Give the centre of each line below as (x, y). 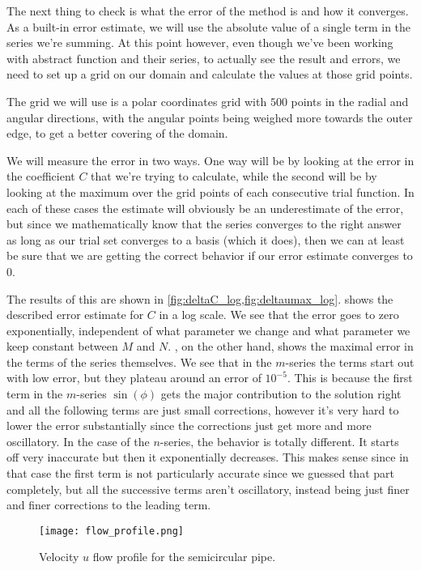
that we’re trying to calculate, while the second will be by (234, 176)
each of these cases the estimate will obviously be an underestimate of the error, (205, 208)
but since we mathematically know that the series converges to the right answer (204, 224)
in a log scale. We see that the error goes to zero (279, 315)
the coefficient (41, 176)
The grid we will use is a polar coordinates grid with (137, 101)
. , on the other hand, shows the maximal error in (291, 346)
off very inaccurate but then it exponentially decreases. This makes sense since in (208, 457)
